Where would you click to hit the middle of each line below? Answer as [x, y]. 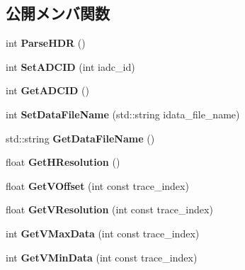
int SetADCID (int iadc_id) [70, 66]
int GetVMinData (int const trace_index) [102, 257]
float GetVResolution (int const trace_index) [109, 209]
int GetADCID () [47, 90]
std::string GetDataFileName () [80, 138]
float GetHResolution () [63, 162]
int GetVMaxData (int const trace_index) [103, 233]
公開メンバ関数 [58, 13]
